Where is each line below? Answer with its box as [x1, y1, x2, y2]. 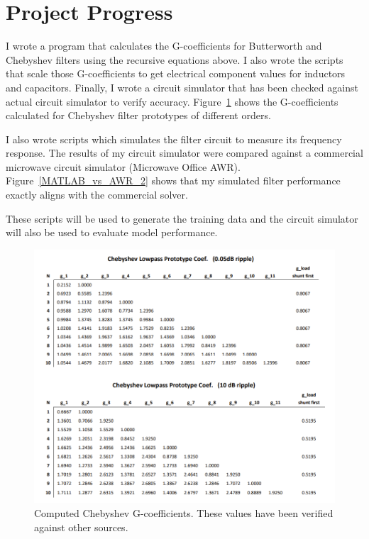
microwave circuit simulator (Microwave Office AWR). [6, 159, 241, 174]
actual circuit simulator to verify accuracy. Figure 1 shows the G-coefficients [6, 94, 338, 109]
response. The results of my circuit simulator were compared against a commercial [6, 145, 363, 160]
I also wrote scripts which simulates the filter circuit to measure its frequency [6, 131, 342, 146]
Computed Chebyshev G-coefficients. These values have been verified [34, 505, 334, 520]
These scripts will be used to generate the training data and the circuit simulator [6, 211, 358, 226]
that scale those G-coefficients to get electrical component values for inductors [6, 66, 346, 81]
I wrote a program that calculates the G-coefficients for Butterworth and [6, 38, 322, 53]
